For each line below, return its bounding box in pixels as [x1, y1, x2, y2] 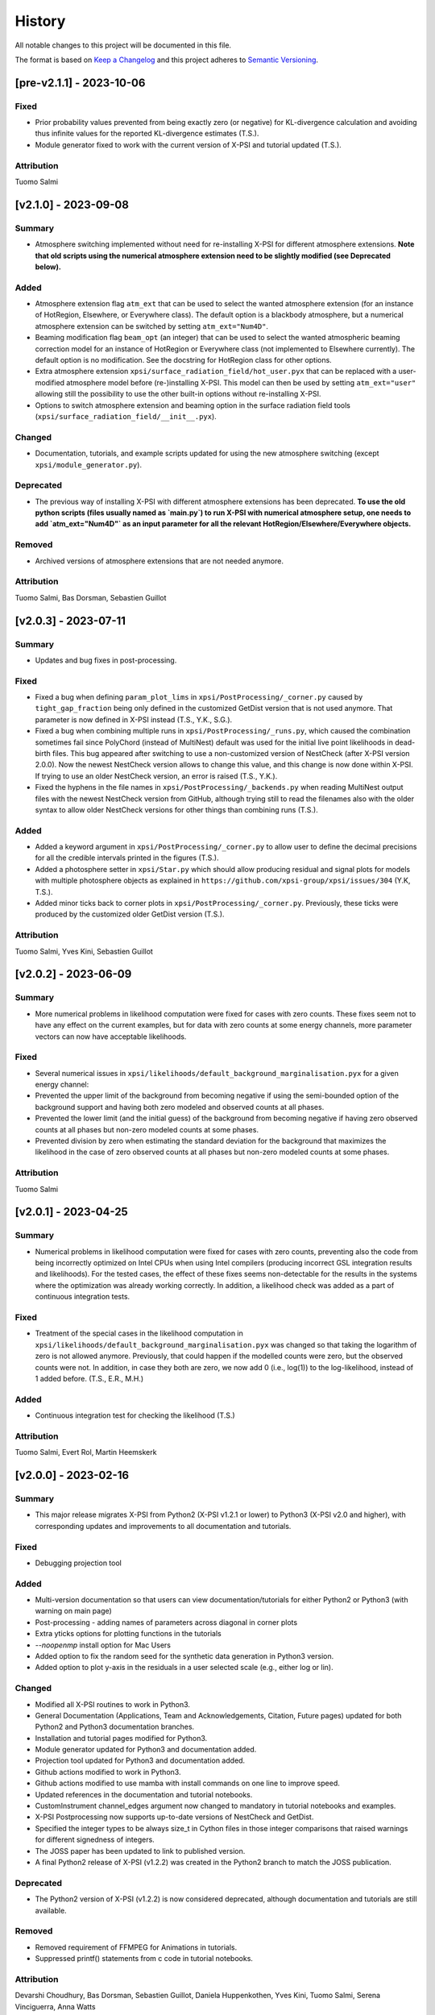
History [14, 12, 66, 30]
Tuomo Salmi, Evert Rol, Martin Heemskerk [14, 1448, 157, 1457]
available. [35, 1905, 68, 1915]
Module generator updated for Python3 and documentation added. [35, 1745, 257, 1755]
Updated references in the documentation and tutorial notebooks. [35, 1789, 253, 1799]
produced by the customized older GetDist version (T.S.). [35, 909, 225, 919]
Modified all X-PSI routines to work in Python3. [35, 1699, 191, 1709]
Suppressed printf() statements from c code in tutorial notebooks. [35, 1954, 254, 1963]
